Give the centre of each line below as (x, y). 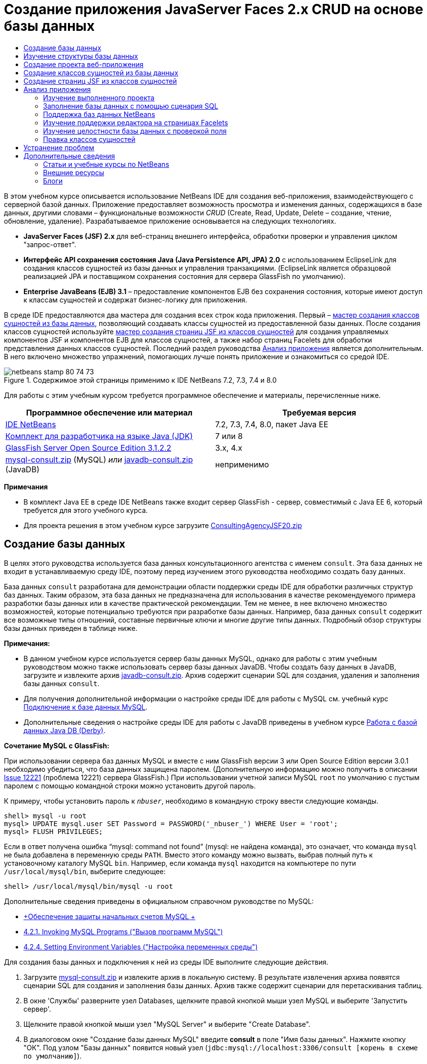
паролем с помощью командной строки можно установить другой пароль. (130, 786)
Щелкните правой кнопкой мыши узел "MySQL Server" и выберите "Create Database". (167, 1024)
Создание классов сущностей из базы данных (101, 72)
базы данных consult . (62, 683)
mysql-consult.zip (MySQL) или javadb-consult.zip (99, 459)
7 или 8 (229, 436)
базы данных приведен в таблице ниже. (71, 628)
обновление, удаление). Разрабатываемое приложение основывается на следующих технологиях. (170, 221)
